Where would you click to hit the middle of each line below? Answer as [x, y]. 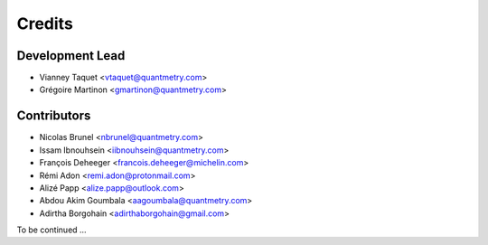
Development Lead [71, 56]
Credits [45, 24]
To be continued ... [52, 230]
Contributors [54, 116]
